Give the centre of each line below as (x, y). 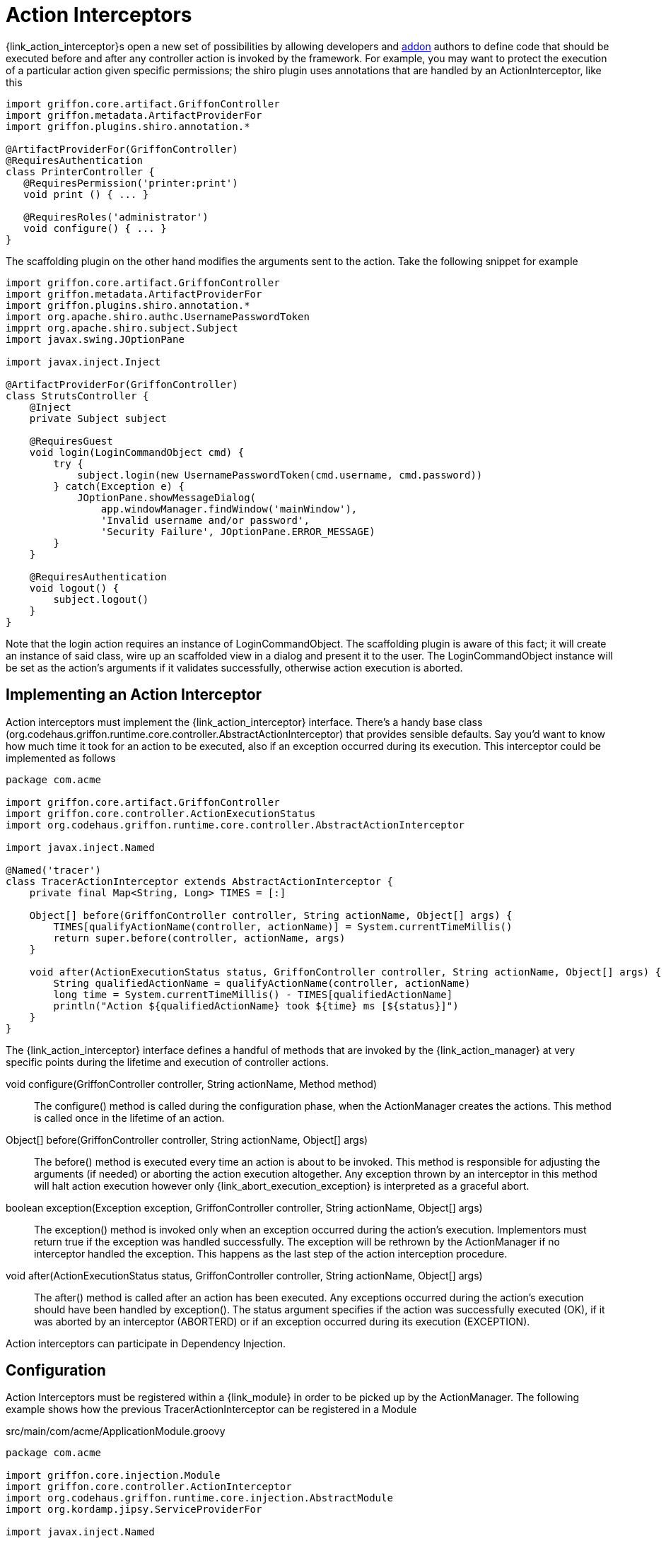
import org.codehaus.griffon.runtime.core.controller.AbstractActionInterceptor (235, 825)
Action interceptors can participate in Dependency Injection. (146, 1343)
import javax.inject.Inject (83, 362)
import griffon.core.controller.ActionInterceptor (149, 1487)
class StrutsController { (77, 395)
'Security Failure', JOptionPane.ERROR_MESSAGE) (238, 531)
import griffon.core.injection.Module (113, 1476)
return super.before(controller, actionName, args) (199, 938)
